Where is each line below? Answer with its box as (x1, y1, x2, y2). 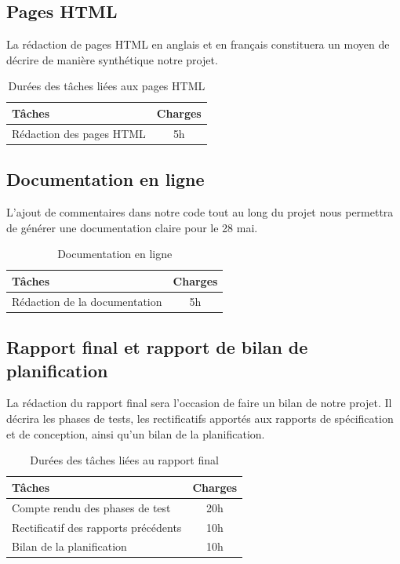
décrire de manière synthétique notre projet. (6, 51, 218, 67)
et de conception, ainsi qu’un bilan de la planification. (6, 425, 265, 442)
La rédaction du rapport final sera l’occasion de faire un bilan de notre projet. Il (6, 395, 392, 411)
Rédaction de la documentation (12, 293, 162, 309)
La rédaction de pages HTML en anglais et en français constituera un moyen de (6, 36, 390, 53)
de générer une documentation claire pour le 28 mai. (6, 219, 258, 235)
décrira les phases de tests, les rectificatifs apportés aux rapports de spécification (6, 410, 394, 427)
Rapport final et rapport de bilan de (6, 335, 308, 359)
